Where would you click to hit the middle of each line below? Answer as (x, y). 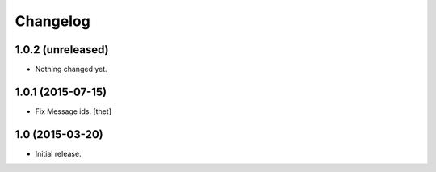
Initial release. (58, 153)
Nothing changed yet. (71, 69)
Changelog (52, 21)
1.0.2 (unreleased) (62, 50)
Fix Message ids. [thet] (73, 111)
